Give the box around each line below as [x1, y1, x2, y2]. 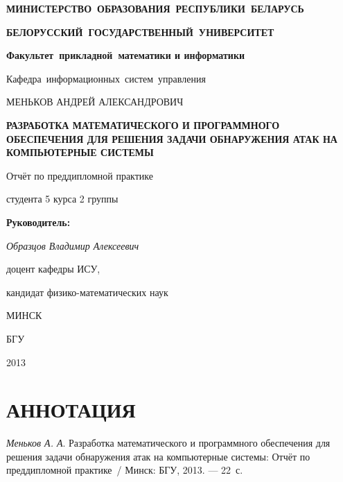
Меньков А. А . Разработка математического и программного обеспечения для [6, 436, 331, 450]
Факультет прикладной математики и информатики [6, 48, 245, 62]
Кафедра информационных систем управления [6, 71, 206, 85]
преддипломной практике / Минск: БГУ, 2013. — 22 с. [6, 463, 243, 477]
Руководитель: [6, 214, 71, 229]
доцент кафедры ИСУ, [6, 261, 100, 276]
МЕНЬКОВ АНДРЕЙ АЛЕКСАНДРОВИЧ [6, 94, 184, 109]
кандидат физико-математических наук [6, 284, 168, 299]
